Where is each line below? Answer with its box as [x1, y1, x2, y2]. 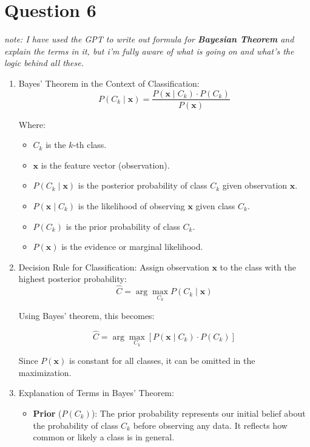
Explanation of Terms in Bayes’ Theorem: [18, 386, 174, 399]
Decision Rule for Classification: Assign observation [18, 260, 209, 273]
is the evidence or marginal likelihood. [61, 240, 203, 253]
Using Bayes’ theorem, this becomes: [18, 309, 155, 321]
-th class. [73, 138, 107, 151]
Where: [18, 118, 45, 130]
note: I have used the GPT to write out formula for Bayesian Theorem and [4, 33, 294, 45]
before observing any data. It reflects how [133, 418, 288, 431]
